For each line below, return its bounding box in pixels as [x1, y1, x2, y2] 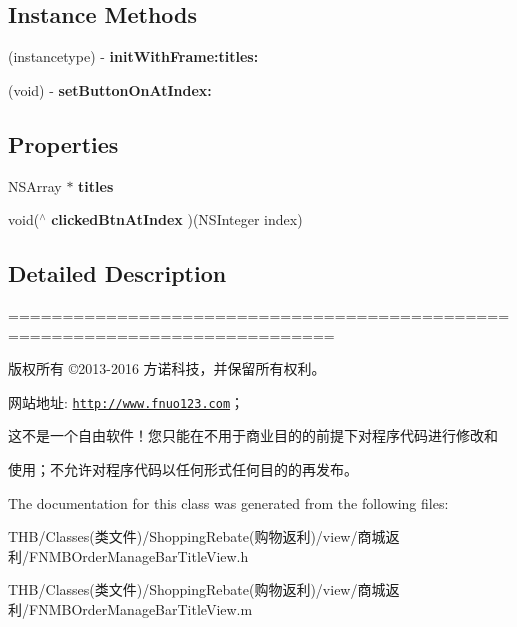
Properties [8, 128, 119, 159]
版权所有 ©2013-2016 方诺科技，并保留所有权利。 [8, 358, 326, 379]
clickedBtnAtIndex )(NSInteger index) [51, 209, 303, 230]
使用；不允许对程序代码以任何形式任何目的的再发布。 [8, 459, 358, 480]
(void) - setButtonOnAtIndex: [8, 79, 212, 100]
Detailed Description [8, 258, 227, 289]
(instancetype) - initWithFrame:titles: [8, 46, 259, 67]
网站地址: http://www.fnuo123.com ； [8, 391, 245, 412]
